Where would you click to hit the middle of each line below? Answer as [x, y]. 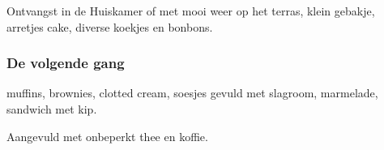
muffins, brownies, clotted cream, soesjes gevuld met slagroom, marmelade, [192, 93]
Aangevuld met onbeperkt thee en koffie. [107, 136]
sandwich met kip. [52, 109]
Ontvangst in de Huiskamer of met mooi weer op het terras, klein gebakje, [191, 11]
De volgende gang [66, 63]
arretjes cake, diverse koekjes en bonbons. [110, 26]
